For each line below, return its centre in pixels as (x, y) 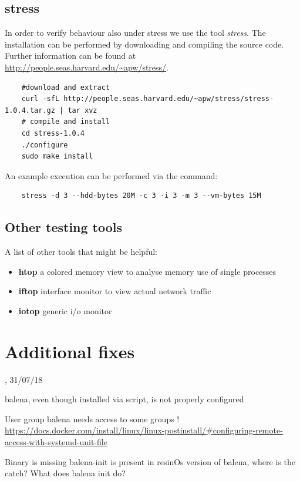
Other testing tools (64, 227)
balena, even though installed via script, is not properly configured (124, 399)
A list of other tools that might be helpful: (81, 252)
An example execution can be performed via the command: (111, 175)
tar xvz (82, 110)
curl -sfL (41, 99)
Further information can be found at (70, 55)
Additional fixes (70, 351)
